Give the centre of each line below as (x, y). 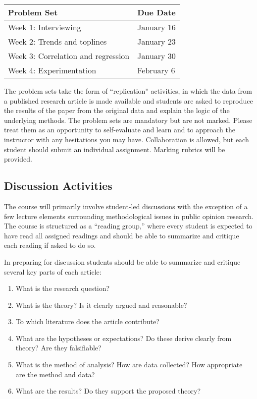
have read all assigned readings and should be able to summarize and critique (122, 235)
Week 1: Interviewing (45, 27)
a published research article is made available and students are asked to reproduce (128, 100)
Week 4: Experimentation (52, 70)
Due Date (156, 12)
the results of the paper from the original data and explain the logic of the (117, 110)
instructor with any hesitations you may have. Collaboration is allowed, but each (127, 139)
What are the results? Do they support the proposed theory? (108, 391)
